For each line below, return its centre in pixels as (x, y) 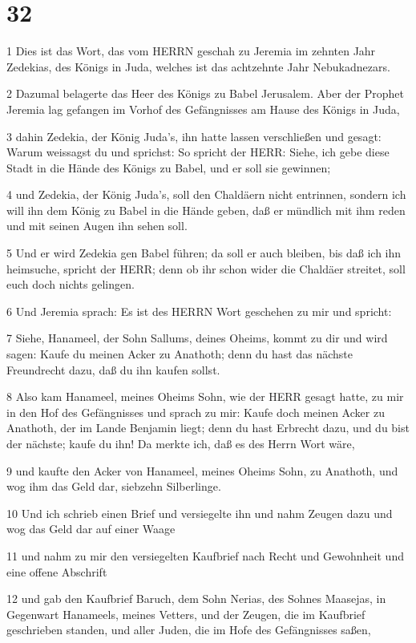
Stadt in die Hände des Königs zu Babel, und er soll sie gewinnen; (169, 167)
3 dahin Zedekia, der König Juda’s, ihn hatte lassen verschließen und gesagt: (194, 136)
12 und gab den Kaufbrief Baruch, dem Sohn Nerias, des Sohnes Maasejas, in (196, 599)
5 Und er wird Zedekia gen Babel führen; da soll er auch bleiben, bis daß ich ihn (204, 253)
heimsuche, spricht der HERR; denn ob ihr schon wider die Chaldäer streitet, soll (206, 268)
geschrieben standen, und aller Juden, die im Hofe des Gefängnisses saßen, (189, 630)
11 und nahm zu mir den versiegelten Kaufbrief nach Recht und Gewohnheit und (205, 555)
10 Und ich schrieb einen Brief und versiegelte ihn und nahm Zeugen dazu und (200, 513)
